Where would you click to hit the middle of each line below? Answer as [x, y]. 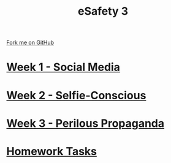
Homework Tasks [51, 151]
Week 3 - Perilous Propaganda [85, 123]
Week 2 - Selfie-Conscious [76, 95]
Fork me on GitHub [30, 43]
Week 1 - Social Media [63, 67]
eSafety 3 [103, 11]
